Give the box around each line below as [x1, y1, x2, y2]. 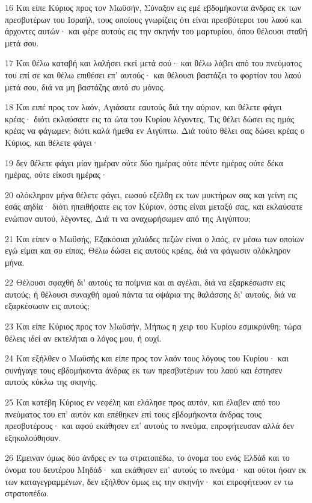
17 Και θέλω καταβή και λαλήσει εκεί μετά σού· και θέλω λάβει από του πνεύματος [5, 57, 302, 69]
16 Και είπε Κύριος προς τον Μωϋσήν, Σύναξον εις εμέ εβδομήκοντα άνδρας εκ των [5, 1, 301, 13]
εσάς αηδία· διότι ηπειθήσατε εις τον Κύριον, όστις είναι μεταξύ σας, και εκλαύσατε [5, 200, 303, 213]
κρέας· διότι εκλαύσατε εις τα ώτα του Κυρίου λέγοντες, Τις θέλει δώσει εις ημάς [5, 112, 295, 125]
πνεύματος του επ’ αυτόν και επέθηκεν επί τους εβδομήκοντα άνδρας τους [5, 407, 262, 420]
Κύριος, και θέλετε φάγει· [5, 136, 99, 148]
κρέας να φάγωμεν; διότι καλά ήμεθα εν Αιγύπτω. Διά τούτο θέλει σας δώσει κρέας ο [5, 124, 305, 137]
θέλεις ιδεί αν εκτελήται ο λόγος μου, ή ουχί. [5, 331, 162, 344]
